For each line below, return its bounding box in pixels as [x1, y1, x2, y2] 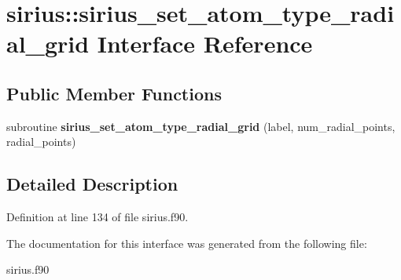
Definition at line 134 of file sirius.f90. [6, 209, 189, 225]
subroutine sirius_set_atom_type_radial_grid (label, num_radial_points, [6, 118, 395, 134]
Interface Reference [97, 27, 313, 60]
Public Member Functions [6, 81, 222, 105]
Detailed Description [6, 172, 178, 196]
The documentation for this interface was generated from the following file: [6, 235, 367, 251]
